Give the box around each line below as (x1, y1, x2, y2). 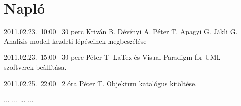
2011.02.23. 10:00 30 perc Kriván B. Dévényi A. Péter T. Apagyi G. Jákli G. (4, 26, 238, 36)
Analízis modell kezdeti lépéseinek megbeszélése (4, 35, 147, 46)
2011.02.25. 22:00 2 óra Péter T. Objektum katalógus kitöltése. (4, 78, 197, 88)
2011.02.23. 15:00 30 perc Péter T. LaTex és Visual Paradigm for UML (4, 52, 221, 62)
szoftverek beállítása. (4, 61, 66, 71)
